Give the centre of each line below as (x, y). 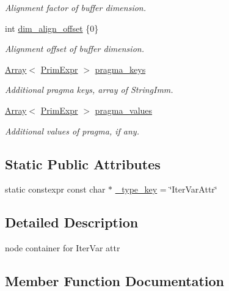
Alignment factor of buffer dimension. (76, 7)
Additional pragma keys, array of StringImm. (89, 90)
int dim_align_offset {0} (52, 28)
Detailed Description (72, 222)
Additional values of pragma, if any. (72, 131)
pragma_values (124, 110)
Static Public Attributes (83, 164)
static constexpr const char (55, 189)
